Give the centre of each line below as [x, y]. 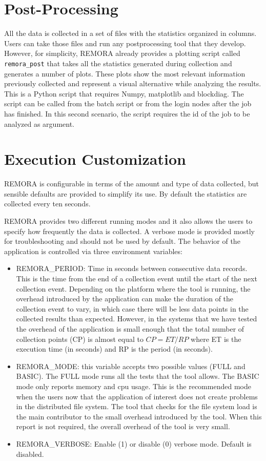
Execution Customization [95, 159]
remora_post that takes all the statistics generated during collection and [118, 63]
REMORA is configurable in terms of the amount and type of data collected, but [132, 184]
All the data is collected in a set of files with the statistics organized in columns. [130, 33]
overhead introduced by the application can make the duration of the [125, 299]
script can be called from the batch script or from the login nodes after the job [128, 103]
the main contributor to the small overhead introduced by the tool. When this [139, 416]
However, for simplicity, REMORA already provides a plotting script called [122, 53]
